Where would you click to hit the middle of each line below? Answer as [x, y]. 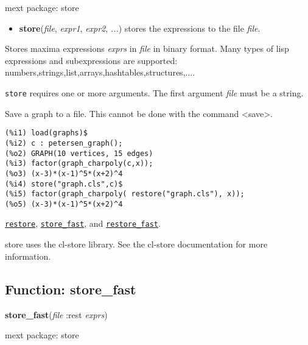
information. [28, 256]
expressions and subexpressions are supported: [91, 60]
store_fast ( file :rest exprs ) [56, 314]
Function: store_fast [71, 289]
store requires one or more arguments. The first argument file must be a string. [154, 92]
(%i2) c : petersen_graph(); [64, 143]
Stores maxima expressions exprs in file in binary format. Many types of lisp [147, 48]
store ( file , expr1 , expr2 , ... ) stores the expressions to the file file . [140, 28]
